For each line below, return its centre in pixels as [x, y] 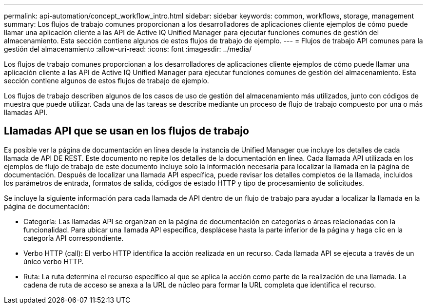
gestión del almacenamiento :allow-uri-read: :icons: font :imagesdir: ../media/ [128, 49]
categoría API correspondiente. [74, 238]
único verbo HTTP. [54, 261]
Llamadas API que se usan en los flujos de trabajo [126, 131]
